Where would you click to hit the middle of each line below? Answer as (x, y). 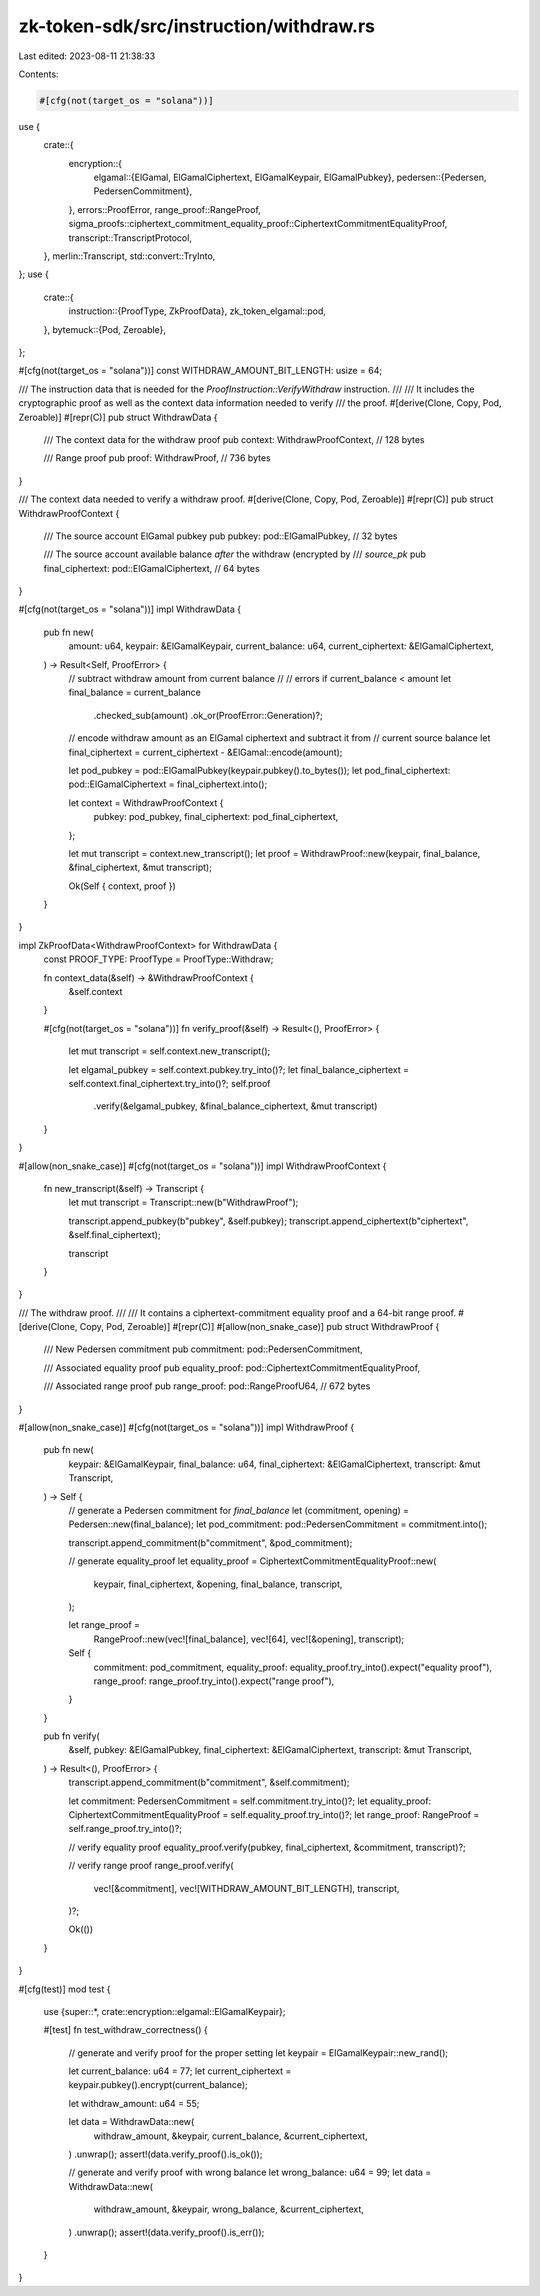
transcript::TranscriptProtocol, (130, 237)
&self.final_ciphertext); (114, 1235)
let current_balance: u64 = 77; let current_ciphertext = (180, 2071)
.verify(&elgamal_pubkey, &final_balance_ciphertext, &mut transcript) (235, 1106)
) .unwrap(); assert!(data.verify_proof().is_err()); (166, 2232)
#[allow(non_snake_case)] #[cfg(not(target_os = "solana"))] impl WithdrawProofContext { (202, 1166)
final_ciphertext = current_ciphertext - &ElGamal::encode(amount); (205, 752)
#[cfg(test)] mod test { (64, 1989)
